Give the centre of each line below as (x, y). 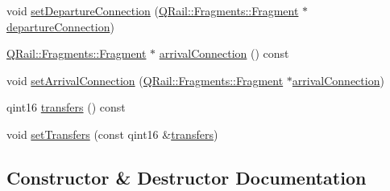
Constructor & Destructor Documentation (187, 177)
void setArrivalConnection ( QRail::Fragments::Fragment (145, 80)
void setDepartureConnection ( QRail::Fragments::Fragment (153, 10)
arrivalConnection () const (224, 53)
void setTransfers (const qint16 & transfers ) (112, 134)
